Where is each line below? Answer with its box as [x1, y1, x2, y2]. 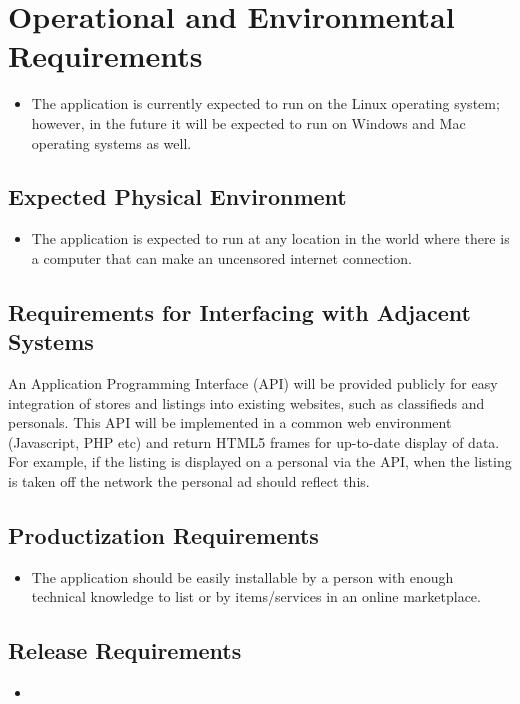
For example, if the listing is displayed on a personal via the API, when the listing [8, 451, 512, 472]
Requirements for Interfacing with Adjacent [8, 296, 471, 327]
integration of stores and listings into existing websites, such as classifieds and [8, 392, 485, 413]
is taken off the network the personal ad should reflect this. [8, 471, 370, 492]
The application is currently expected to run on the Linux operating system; [31, 93, 500, 114]
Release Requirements [8, 635, 242, 666]
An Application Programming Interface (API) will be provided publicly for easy [8, 373, 498, 394]
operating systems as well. [31, 132, 192, 153]
